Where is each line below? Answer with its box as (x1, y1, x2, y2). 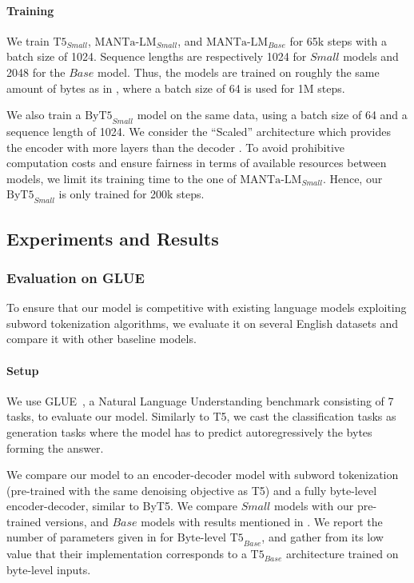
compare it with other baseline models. (6, 330, 197, 347)
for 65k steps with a (289, 32, 387, 49)
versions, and (45, 513, 109, 529)
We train (6, 32, 50, 49)
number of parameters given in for (6, 529, 174, 545)
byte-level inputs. (6, 561, 91, 577)
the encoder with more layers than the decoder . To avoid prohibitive (6, 138, 345, 155)
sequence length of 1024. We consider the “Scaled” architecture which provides (6, 122, 392, 139)
